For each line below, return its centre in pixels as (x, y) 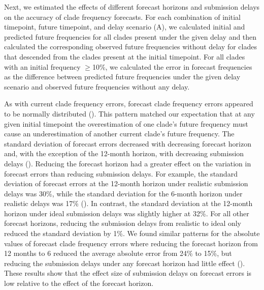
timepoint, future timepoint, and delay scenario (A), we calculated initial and (125, 27)
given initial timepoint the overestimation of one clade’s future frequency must (126, 123)
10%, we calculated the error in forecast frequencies (172, 66)
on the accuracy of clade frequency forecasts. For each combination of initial (123, 17)
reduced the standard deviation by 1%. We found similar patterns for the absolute (132, 233)
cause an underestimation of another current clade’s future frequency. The (119, 134)
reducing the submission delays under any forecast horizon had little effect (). (125, 263)
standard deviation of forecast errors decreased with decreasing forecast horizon (128, 143)
